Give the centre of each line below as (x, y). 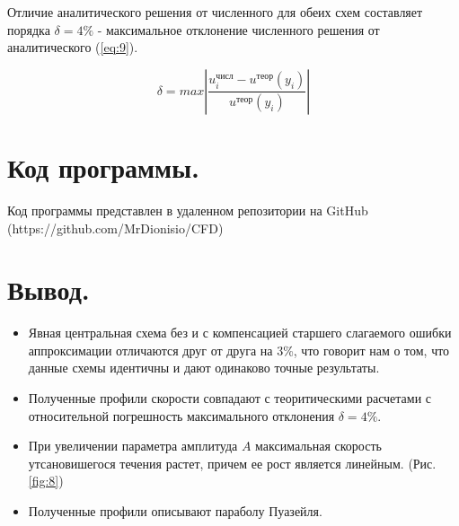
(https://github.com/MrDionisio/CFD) (115, 228)
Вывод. (49, 289)
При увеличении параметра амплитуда (133, 446)
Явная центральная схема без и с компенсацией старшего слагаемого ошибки (240, 333)
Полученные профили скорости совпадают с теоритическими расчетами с (230, 398)
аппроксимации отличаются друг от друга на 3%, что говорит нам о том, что (239, 350)
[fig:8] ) (46, 481)
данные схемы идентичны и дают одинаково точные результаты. (204, 368)
